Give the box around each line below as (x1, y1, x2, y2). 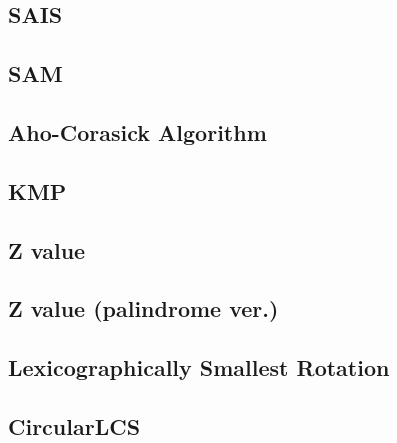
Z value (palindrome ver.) (8, 293, 279, 324)
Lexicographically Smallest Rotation (8, 352, 390, 383)
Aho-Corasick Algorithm (8, 116, 267, 147)
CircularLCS (8, 410, 141, 441)
